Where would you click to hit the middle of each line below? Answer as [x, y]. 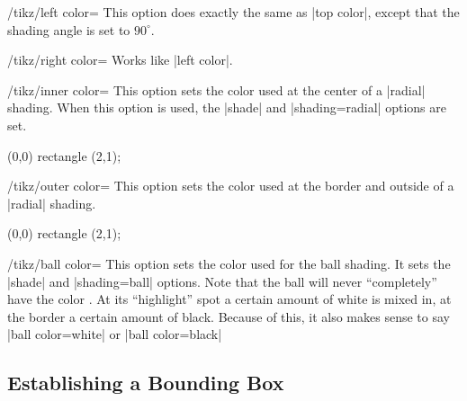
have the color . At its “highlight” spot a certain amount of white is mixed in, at [229, 299]
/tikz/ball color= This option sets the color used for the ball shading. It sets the [229, 263]
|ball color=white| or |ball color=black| [115, 334]
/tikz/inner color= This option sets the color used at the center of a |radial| [216, 89]
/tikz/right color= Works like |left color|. [120, 60]
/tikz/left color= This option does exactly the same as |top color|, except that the [233, 12]
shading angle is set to [69, 29]
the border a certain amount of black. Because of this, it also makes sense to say [229, 316]
